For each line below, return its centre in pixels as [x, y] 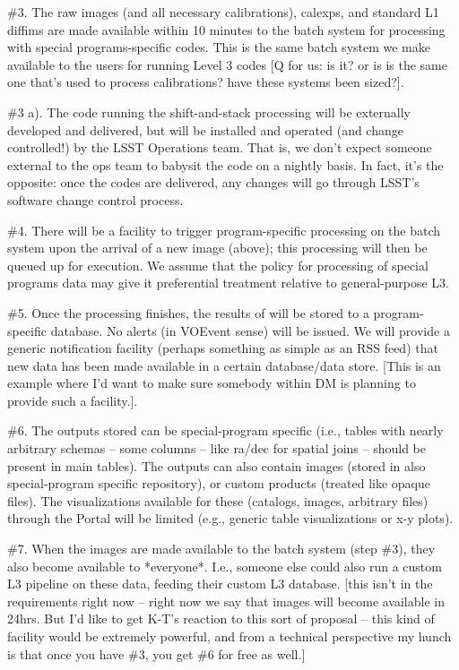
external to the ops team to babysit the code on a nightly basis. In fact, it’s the [225, 164]
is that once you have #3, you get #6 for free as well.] [156, 653]
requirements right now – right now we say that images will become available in [226, 601]
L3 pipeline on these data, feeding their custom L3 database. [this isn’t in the [220, 584]
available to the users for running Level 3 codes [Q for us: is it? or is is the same [227, 64]
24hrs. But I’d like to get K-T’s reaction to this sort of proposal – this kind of [221, 618]
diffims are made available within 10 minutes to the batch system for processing [226, 29]
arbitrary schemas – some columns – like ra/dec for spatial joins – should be [217, 448]
